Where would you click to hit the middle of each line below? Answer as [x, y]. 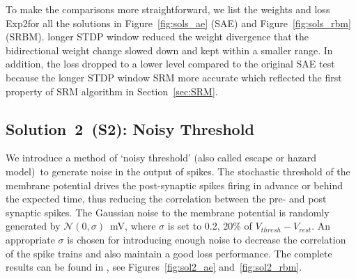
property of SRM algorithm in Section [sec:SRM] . [112, 91]
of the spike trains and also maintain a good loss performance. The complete [169, 253]
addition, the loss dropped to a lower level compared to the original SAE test [170, 64]
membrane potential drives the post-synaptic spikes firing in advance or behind [174, 185]
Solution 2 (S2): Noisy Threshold [130, 128]
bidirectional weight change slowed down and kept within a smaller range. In [169, 50]
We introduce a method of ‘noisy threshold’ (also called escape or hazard [161, 158]
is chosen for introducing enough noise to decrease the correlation [207, 239]
